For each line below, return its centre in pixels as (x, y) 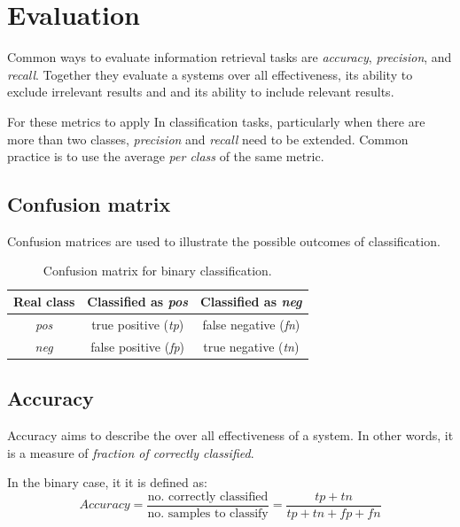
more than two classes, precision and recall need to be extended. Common (208, 139)
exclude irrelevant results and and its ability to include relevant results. (201, 92)
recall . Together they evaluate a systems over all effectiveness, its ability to (210, 74)
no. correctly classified (208, 496)
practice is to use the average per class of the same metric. (166, 156)
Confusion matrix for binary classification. (157, 271)
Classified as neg (251, 302)
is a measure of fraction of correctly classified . (131, 452)
